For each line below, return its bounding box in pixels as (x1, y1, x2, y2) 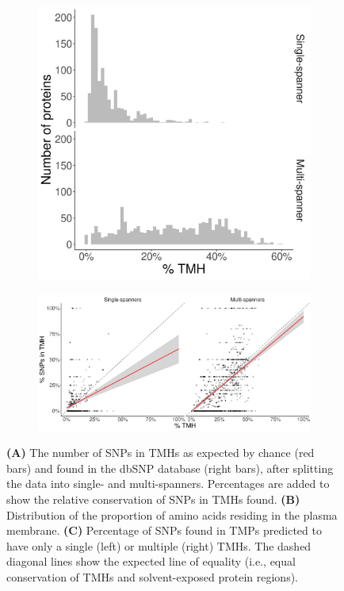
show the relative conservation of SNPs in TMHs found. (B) (6, 490, 300, 507)
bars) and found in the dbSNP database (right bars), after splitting (6, 459, 334, 476)
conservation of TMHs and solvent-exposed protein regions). (6, 568, 299, 585)
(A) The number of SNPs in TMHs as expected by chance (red (6, 444, 315, 461)
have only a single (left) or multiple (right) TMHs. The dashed (6, 537, 312, 554)
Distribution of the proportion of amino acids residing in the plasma (6, 506, 338, 523)
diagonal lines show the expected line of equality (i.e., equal (6, 553, 296, 570)
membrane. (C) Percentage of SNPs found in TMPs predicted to (6, 522, 322, 539)
